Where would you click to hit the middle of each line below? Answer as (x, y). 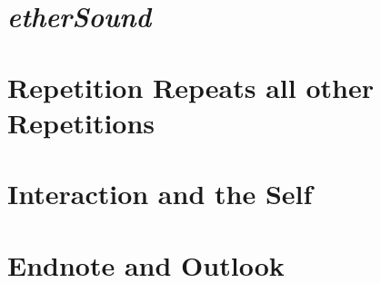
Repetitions (81, 122)
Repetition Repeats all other (190, 87)
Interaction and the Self (160, 194)
